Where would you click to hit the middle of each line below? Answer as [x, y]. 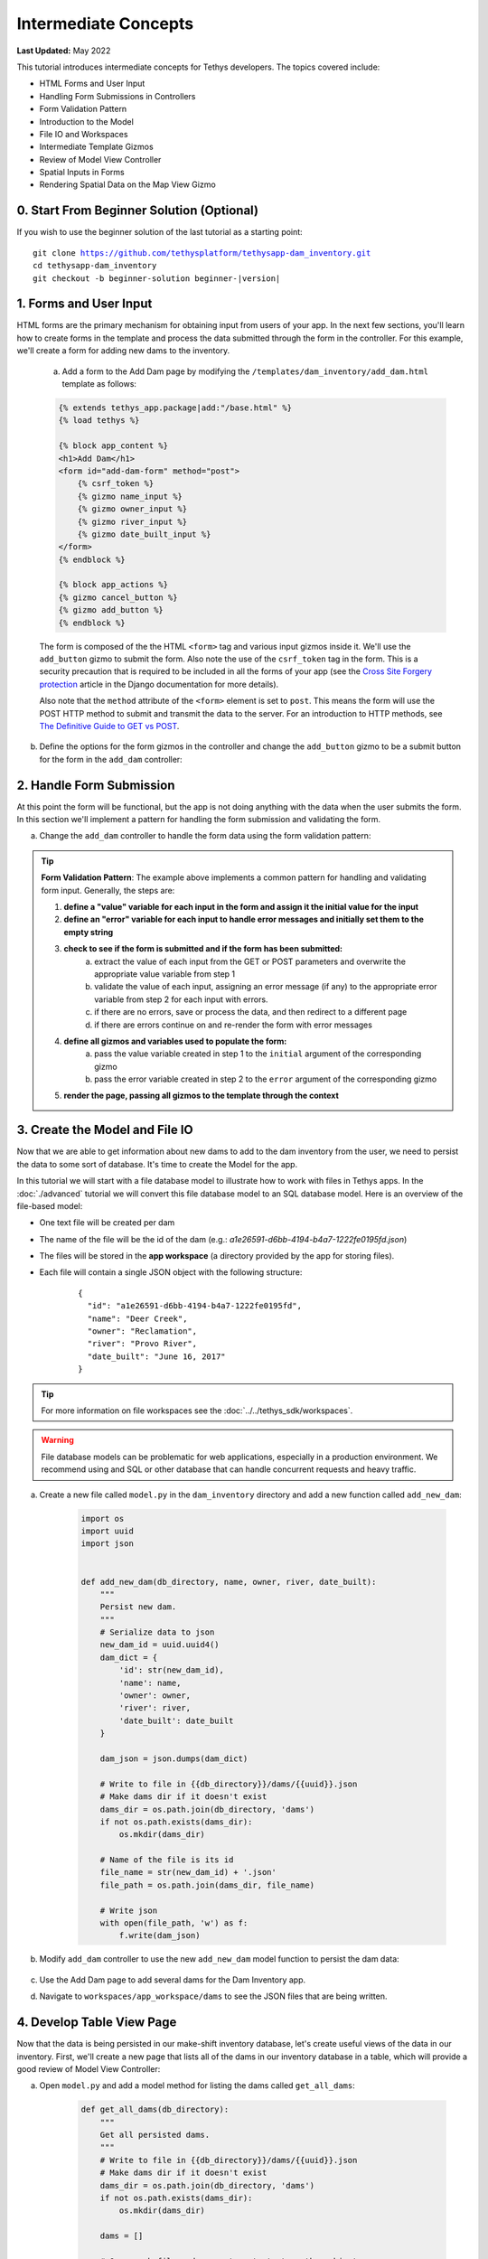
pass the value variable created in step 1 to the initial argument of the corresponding [258, 1054]
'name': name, [150, 1683]
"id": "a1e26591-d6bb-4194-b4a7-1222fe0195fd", [195, 1306]
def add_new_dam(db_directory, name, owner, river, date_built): [229, 1582]
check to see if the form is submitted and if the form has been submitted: [203, 949]
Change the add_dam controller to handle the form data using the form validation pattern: [205, 836]
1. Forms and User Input [84, 304]
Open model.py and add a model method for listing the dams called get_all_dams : [197, 2086]
